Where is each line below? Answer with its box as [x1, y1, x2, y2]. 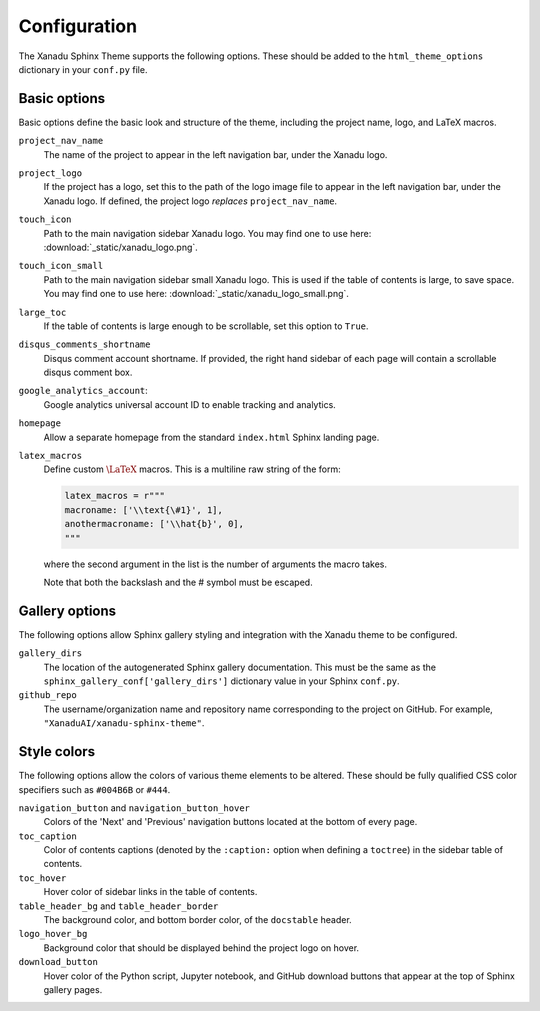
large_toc [18, 306, 67, 318]
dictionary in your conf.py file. [18, 63, 148, 75]
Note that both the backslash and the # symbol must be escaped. [43, 576, 314, 588]
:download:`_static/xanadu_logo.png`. [43, 241, 199, 253]
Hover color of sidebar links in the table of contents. [43, 886, 258, 898]
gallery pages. [43, 983, 103, 995]
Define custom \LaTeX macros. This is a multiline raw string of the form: [43, 463, 341, 475]
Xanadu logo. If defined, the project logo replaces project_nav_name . [43, 195, 338, 207]
